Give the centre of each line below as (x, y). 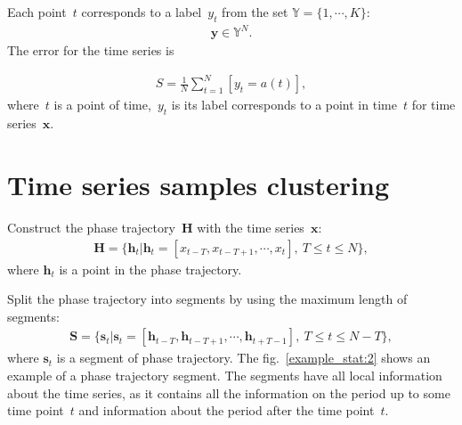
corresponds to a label (142, 12)
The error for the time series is (91, 50)
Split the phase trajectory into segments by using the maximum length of (207, 299)
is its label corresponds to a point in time (284, 105)
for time (434, 105)
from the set (255, 12)
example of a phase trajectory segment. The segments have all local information (225, 375)
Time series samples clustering (199, 185)
